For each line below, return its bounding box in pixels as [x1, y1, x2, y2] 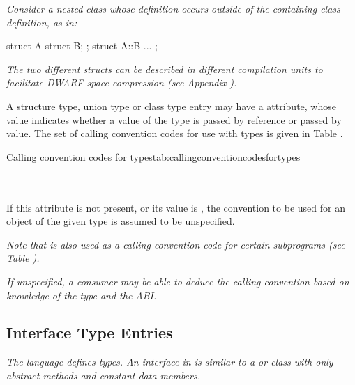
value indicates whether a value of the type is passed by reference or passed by [6, 112, 342, 127]
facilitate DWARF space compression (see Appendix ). [6, 75, 237, 90]
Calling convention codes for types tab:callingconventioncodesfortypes [6, 149, 301, 164]
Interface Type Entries [6, 322, 173, 343]
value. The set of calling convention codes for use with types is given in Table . [6, 126, 343, 141]
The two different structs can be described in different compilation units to [6, 61, 323, 76]
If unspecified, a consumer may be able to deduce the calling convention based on [6, 274, 349, 288]
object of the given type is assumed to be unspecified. [6, 214, 235, 228]
